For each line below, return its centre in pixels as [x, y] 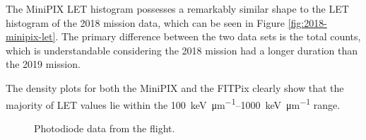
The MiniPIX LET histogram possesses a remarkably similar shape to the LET [177, 8]
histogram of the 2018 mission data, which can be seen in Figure [145, 22]
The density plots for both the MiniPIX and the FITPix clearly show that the [175, 87]
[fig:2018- [307, 22]
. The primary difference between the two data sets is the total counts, [208, 36]
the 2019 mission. [43, 64]
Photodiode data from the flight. [105, 128]
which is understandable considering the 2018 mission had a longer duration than [182, 50]
